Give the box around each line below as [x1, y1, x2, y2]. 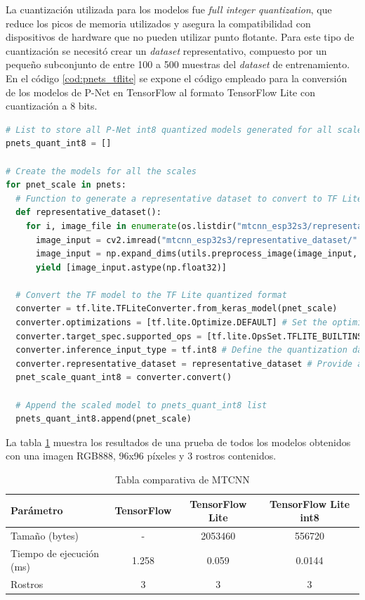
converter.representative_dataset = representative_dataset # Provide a [15, 358, 363, 369]
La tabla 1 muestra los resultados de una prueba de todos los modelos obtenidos [6, 434, 351, 449]
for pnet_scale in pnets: [6, 180, 126, 190]
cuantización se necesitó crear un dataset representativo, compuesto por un [6, 43, 327, 58]
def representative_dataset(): [15, 207, 161, 218]
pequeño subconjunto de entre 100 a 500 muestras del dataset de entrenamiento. [6, 57, 350, 72]
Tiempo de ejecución [11, 545, 99, 560]
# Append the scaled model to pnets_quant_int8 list [15, 400, 267, 410]
